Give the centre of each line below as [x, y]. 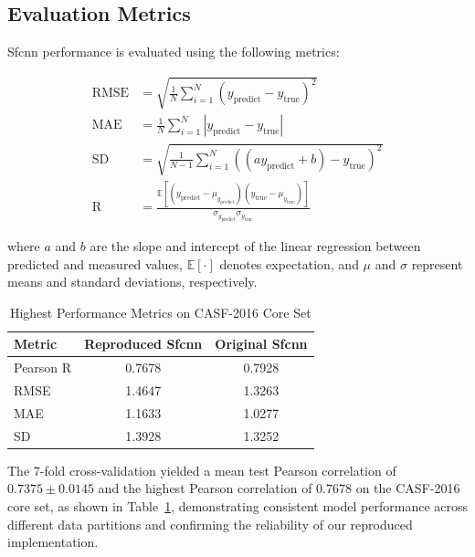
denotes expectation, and [289, 263]
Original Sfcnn [261, 344]
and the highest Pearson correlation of [205, 488]
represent [437, 263]
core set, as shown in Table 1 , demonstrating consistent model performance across [237, 505]
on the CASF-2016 [408, 488]
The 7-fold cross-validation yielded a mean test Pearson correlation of [202, 470]
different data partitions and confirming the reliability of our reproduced [210, 524]
